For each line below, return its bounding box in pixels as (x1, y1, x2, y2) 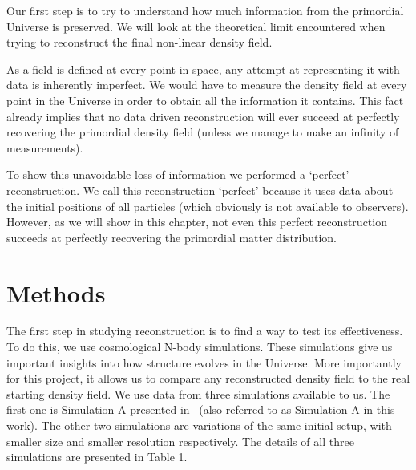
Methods (6, 276, 106, 309)
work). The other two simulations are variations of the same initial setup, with (6, 417, 392, 433)
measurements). (6, 139, 83, 156)
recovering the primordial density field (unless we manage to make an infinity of (6, 124, 399, 140)
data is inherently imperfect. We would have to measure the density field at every (6, 76, 407, 93)
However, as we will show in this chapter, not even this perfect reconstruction (6, 213, 387, 230)
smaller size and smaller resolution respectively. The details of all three (6, 432, 354, 449)
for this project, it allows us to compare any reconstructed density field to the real (6, 370, 410, 387)
